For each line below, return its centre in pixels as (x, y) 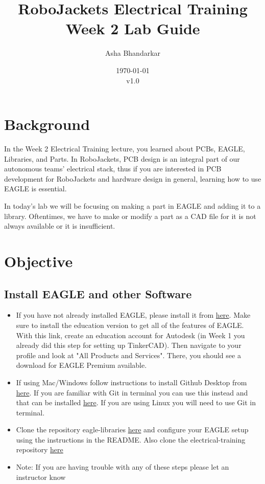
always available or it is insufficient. (60, 226)
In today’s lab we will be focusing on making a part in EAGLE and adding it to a (132, 206)
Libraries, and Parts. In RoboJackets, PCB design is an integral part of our (122, 158)
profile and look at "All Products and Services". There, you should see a (128, 355)
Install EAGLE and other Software (98, 293)
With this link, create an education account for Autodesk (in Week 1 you (130, 335)
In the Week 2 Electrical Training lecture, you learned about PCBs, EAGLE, (125, 149)
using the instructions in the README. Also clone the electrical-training (131, 439)
